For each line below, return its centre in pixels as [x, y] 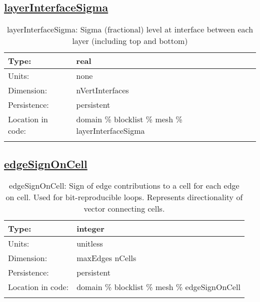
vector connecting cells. [124, 209]
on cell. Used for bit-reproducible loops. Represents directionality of [124, 197]
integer [90, 229]
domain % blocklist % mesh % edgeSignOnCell [158, 287]
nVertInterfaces [102, 90]
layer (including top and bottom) [130, 41]
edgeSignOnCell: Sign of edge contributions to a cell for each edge [124, 186]
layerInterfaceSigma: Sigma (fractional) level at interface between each [130, 29]
